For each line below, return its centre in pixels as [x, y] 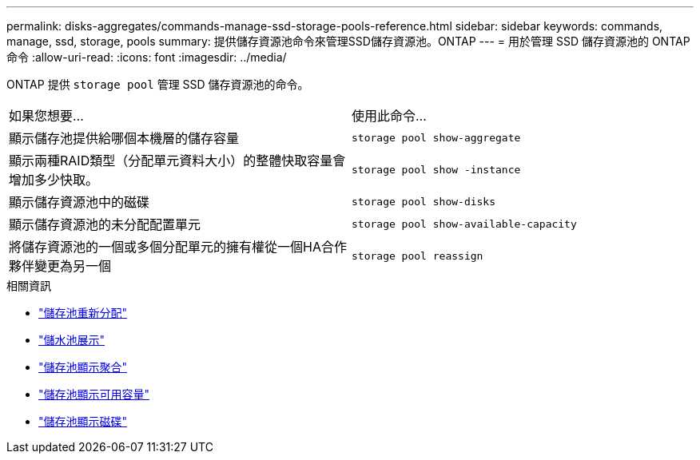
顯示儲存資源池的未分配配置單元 [105, 224]
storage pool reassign [418, 256]
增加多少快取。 [54, 180]
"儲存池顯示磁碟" [83, 421]
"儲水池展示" [72, 340]
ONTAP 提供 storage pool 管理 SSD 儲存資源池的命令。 [158, 84]
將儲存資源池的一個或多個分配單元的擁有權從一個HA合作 [178, 247]
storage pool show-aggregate [436, 137]
